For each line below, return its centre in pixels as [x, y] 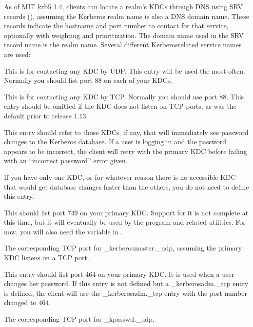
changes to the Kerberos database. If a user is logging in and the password [115, 142]
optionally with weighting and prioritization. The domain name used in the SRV [124, 35]
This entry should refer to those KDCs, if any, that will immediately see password [126, 132]
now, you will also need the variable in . [63, 231]
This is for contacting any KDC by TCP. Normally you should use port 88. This [124, 96]
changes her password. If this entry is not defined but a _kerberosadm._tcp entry [126, 283]
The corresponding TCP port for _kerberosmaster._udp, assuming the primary [123, 248]
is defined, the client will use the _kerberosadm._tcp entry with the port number [126, 293]
